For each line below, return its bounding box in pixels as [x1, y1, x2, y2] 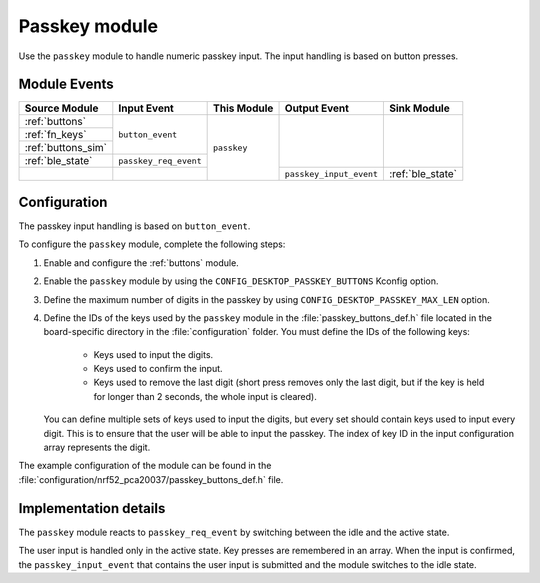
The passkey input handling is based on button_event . [18, 220, 251, 232]
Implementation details [18, 500, 166, 517]
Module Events [18, 76, 114, 93]
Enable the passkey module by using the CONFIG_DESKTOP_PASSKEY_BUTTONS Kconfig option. [43, 275, 439, 287]
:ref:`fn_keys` [24, 128, 87, 142]
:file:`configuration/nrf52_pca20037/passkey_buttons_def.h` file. [18, 473, 284, 485]
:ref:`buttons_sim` [24, 141, 107, 155]
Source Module [24, 101, 99, 115]
